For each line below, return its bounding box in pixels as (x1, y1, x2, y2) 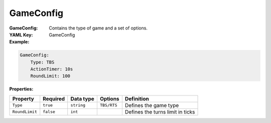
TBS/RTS (99, 102, 117, 108)
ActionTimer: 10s (30, 66, 73, 72)
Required (43, 95, 65, 102)
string (70, 102, 85, 108)
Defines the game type (124, 101, 179, 108)
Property (12, 95, 35, 102)
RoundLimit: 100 (30, 73, 70, 79)
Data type (70, 95, 95, 102)
